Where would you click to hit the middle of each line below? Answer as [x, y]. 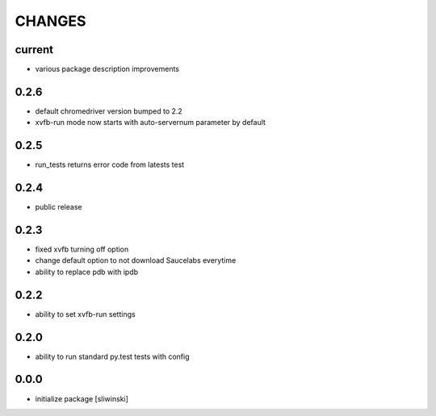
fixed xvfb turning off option [82, 249]
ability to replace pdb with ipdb [87, 272]
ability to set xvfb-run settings [86, 314]
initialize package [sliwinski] [82, 398]
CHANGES [50, 21]
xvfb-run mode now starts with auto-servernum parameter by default [151, 123]
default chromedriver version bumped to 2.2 [109, 111]
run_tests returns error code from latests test [110, 164]
